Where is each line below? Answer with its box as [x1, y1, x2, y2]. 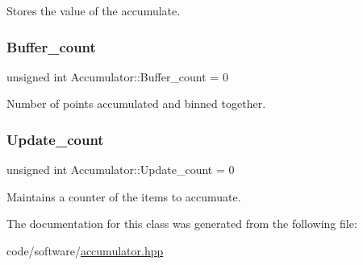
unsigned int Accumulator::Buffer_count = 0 [6, 68, 228, 85]
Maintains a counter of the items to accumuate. [6, 188, 241, 205]
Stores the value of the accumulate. [6, 2, 181, 19]
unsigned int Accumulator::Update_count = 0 [6, 161, 235, 178]
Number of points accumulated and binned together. [6, 95, 266, 112]
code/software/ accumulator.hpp [6, 242, 164, 259]
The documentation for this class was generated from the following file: [6, 215, 357, 232]
